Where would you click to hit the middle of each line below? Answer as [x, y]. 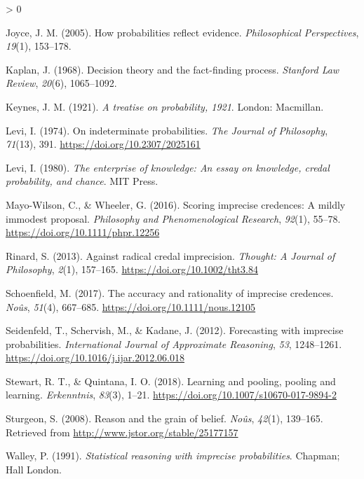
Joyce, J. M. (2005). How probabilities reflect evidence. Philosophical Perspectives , [182, 32]
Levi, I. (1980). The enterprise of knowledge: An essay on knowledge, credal [168, 167]
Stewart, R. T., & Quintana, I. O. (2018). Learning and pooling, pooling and [171, 381]
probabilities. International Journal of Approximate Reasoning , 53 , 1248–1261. [174, 343]
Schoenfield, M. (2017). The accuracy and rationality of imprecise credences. [170, 292]
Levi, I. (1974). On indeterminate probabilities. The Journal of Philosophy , [167, 130]
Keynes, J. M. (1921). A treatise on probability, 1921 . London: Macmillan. [165, 106]
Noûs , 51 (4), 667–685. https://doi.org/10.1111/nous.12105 [131, 306]
